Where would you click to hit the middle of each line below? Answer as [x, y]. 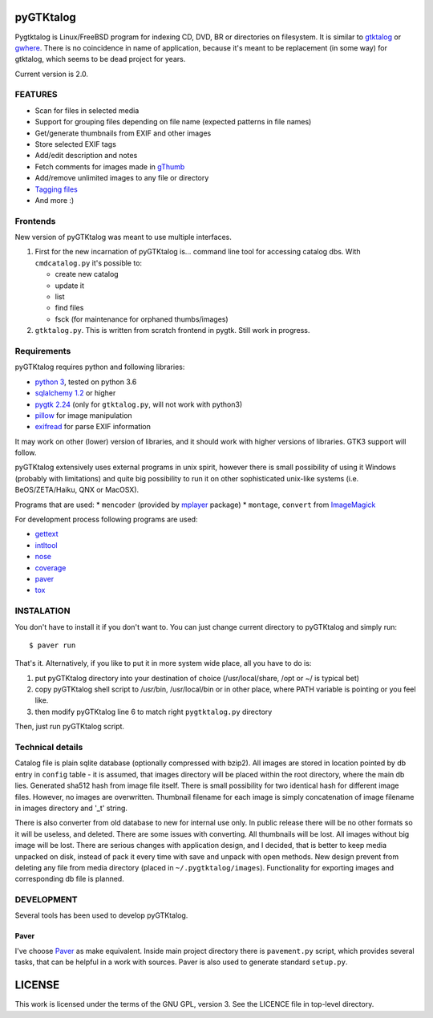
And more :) [55, 200]
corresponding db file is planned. [69, 879]
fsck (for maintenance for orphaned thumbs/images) [142, 319]
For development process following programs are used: [106, 519]
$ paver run [53, 645]
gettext [47, 534]
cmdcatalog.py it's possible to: [89, 263]
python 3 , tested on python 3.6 [86, 382]
